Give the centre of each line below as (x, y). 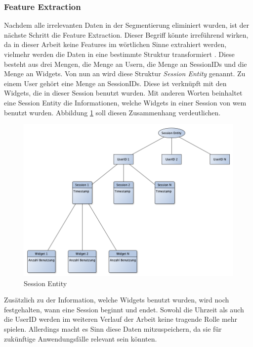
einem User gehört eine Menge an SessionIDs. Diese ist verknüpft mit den (115, 83)
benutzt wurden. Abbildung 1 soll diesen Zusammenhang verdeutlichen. (112, 112)
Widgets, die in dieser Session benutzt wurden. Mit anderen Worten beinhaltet (123, 93)
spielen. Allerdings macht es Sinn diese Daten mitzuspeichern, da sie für (113, 328)
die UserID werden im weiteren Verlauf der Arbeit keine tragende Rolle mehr (121, 319)
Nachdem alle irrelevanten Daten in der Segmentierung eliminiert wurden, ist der (126, 25)
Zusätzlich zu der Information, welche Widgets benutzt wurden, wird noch (117, 300)
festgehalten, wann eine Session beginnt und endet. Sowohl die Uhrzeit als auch (124, 309)
